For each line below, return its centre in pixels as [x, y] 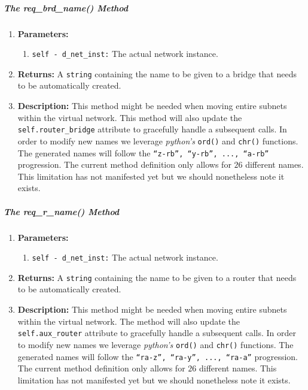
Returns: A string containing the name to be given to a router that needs [157, 277]
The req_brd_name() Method [66, 7]
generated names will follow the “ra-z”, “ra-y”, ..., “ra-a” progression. [158, 356]
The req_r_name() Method [62, 211]
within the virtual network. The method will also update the [129, 321]
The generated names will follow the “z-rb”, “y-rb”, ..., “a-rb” [143, 152]
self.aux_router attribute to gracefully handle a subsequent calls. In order [157, 333]
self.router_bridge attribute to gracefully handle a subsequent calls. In [152, 129]
